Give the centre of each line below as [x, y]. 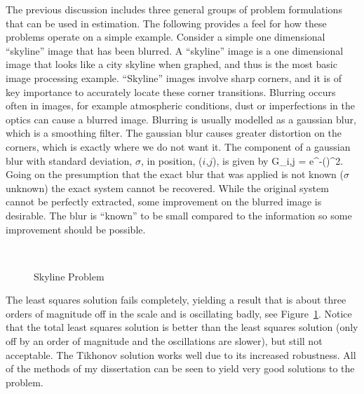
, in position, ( [171, 160]
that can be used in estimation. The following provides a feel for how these [166, 23]
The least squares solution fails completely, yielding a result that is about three [176, 300]
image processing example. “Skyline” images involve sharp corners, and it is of [174, 77]
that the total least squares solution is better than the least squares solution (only [182, 327]
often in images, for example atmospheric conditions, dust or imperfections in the [180, 106]
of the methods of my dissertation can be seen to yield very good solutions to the [180, 368]
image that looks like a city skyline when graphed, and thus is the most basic [171, 64]
